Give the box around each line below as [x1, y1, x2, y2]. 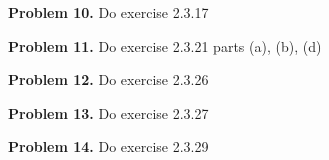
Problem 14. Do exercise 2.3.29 [8, 136, 209, 157]
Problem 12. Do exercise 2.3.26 [8, 69, 209, 90]
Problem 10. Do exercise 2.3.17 [8, 2, 209, 22]
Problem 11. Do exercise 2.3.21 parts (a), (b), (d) [8, 35, 322, 56]
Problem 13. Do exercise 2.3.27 [8, 102, 209, 123]
